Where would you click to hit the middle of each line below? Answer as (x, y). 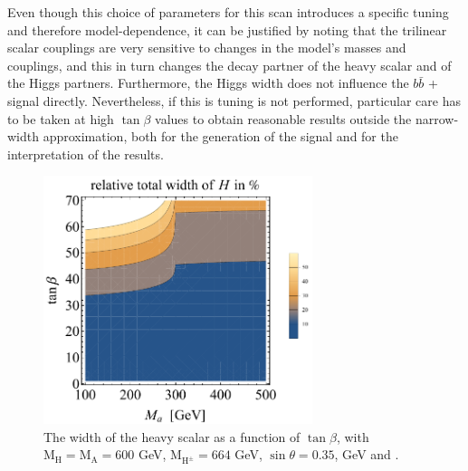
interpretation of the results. (86, 154)
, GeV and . (367, 454)
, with (353, 436)
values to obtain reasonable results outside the (283, 118)
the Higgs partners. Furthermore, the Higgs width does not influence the (208, 83)
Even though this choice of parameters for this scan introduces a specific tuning (228, 12)
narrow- (437, 118)
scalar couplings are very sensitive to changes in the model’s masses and (207, 48)
